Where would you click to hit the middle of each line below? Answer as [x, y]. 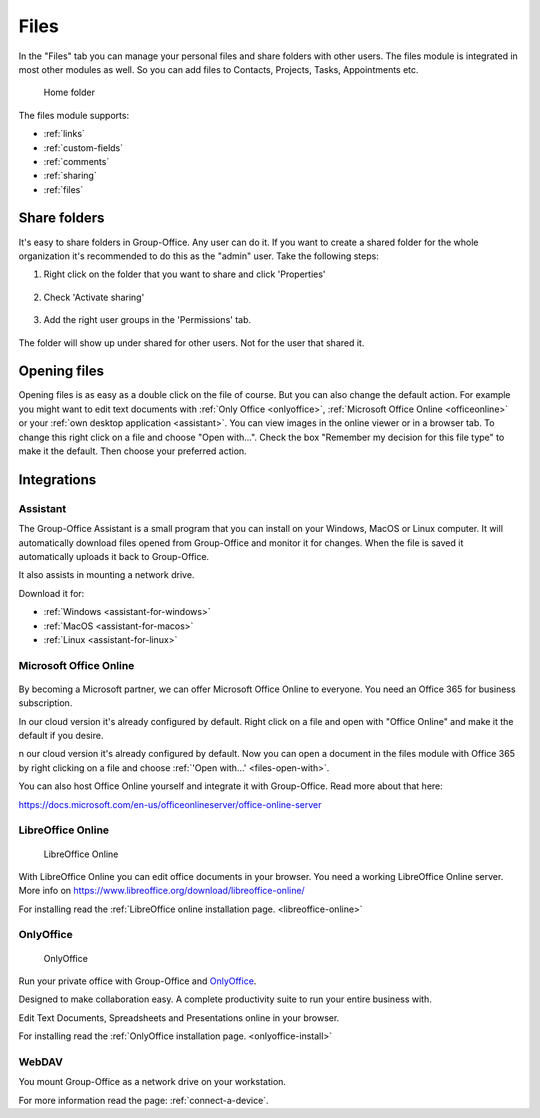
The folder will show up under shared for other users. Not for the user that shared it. [191, 342]
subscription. [45, 703]
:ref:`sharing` [70, 176]
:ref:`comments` [76, 161]
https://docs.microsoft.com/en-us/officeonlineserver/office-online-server [170, 804]
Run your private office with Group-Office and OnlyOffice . [137, 981]
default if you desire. [61, 736]
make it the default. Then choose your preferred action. [132, 451]
